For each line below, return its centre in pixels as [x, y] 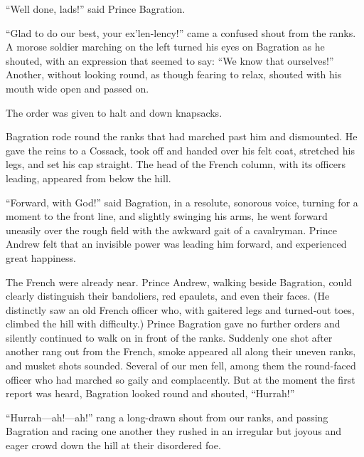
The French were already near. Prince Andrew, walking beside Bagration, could [179, 282]
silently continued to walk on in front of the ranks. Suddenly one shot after [169, 337]
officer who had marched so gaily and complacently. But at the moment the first [181, 379]
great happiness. [41, 257]
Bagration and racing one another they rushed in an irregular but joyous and [174, 431]
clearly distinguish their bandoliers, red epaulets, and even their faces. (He [168, 296]
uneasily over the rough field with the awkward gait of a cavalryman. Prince [171, 230]
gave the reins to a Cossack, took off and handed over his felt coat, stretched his [180, 150]
